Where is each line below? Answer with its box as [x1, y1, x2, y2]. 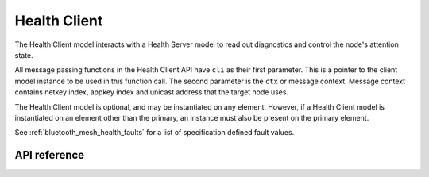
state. [14, 50, 33, 60]
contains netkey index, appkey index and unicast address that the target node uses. [14, 87, 289, 97]
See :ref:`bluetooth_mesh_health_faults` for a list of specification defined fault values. [14, 128, 295, 137]
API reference [14, 148, 85, 162]
